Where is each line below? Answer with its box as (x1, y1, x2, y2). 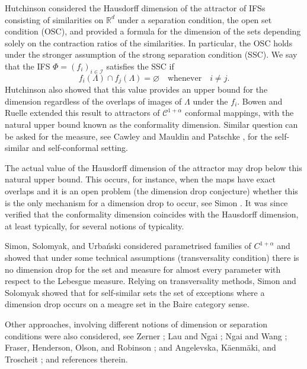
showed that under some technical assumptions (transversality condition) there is (5, 251, 299, 263)
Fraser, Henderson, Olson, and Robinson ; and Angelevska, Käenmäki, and (5, 341, 276, 354)
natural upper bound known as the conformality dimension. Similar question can (5, 118, 298, 130)
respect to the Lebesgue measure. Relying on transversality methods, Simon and (5, 275, 296, 287)
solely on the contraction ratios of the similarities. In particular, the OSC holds (5, 36, 293, 49)
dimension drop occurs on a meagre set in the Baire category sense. (5, 298, 250, 310)
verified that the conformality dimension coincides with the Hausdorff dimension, (5, 208, 299, 220)
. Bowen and (237, 94, 283, 107)
